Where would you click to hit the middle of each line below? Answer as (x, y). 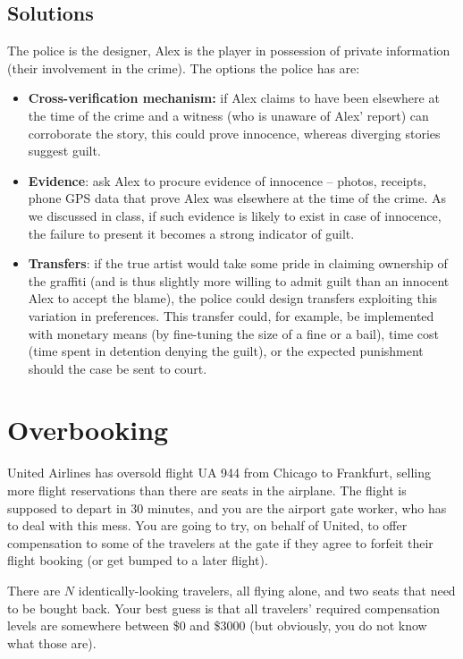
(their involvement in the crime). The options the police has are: (184, 68)
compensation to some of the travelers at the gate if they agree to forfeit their (220, 542)
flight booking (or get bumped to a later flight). (138, 560)
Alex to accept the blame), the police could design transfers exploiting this (233, 298)
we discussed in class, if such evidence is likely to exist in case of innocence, (235, 215)
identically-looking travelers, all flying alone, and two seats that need (267, 590)
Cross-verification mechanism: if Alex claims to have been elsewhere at (234, 98)
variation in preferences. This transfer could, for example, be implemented (231, 315)
